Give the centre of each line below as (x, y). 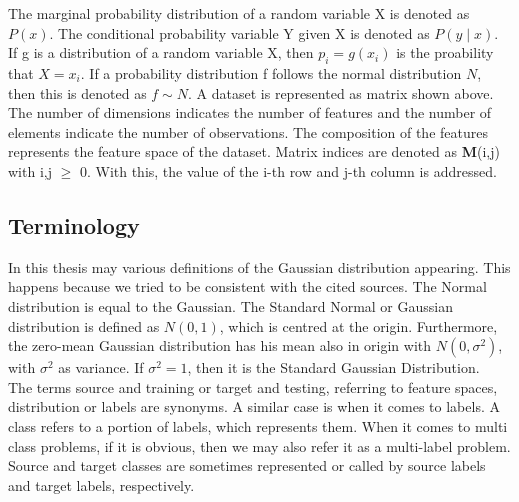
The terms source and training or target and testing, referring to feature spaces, (253, 386)
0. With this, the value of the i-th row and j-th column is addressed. (288, 170)
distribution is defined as (84, 325)
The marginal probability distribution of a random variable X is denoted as (239, 13)
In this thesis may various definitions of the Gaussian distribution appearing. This (259, 266)
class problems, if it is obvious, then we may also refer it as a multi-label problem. (259, 445)
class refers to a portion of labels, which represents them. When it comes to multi (258, 425)
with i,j (30, 170)
